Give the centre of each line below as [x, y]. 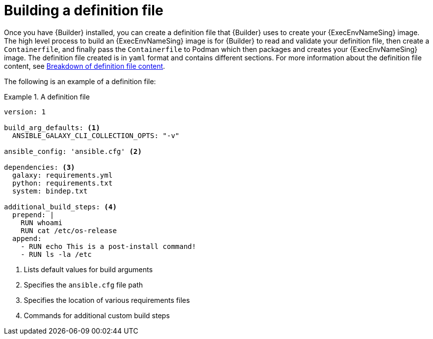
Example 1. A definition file [47, 97]
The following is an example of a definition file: [80, 81]
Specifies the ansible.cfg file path [83, 285]
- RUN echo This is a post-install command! [108, 246]
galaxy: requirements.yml [62, 175]
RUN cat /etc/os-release [69, 230]
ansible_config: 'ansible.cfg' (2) [73, 151]
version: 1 [25, 112]
